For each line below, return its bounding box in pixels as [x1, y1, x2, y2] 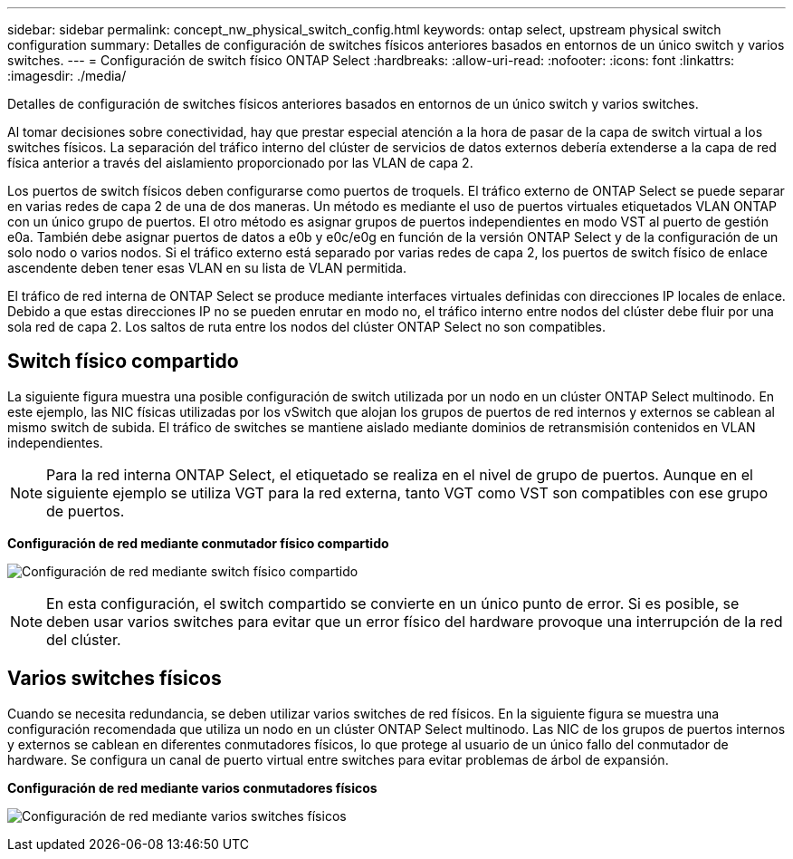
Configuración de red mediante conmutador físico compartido [7, 535, 389, 551]
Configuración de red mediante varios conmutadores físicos [7, 779, 377, 796]
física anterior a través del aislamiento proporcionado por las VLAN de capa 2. [7, 155, 473, 170]
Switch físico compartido [7, 350, 239, 373]
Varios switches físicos [7, 667, 222, 690]
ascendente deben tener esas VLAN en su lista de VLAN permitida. [7, 260, 406, 275]
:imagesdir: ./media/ [7, 68, 127, 83]
